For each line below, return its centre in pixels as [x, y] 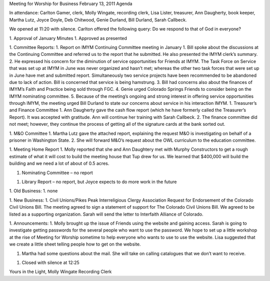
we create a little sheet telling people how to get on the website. [75, 244]
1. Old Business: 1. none [33, 191]
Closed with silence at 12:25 [50, 263]
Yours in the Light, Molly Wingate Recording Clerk [60, 272]
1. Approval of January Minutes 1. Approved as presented [68, 38]
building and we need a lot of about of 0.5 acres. [59, 163]
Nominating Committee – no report [57, 173]
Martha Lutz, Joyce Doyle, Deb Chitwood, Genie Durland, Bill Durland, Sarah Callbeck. [98, 19]
